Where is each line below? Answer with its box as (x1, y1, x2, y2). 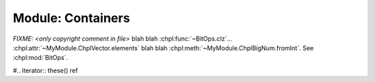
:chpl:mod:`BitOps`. (12, 54, 69, 62)
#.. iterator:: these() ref (12, 66, 78, 74)
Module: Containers (12, 10, 131, 25)
